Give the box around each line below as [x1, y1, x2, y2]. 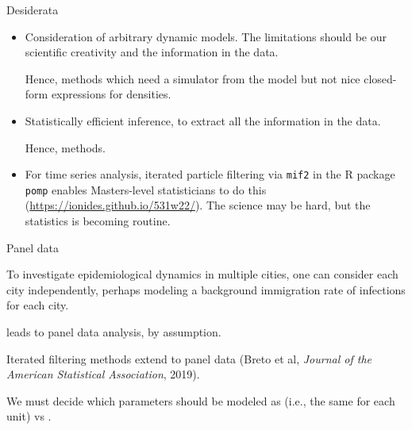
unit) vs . [6, 408, 52, 424]
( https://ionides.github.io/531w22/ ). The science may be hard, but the [25, 197, 371, 213]
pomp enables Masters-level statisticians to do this [25, 181, 267, 198]
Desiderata [6, 2, 59, 17]
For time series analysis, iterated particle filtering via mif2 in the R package [25, 166, 395, 182]
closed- [364, 70, 397, 86]
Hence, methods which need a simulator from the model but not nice [25, 70, 360, 86]
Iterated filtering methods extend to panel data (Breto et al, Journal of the [6, 350, 372, 367]
